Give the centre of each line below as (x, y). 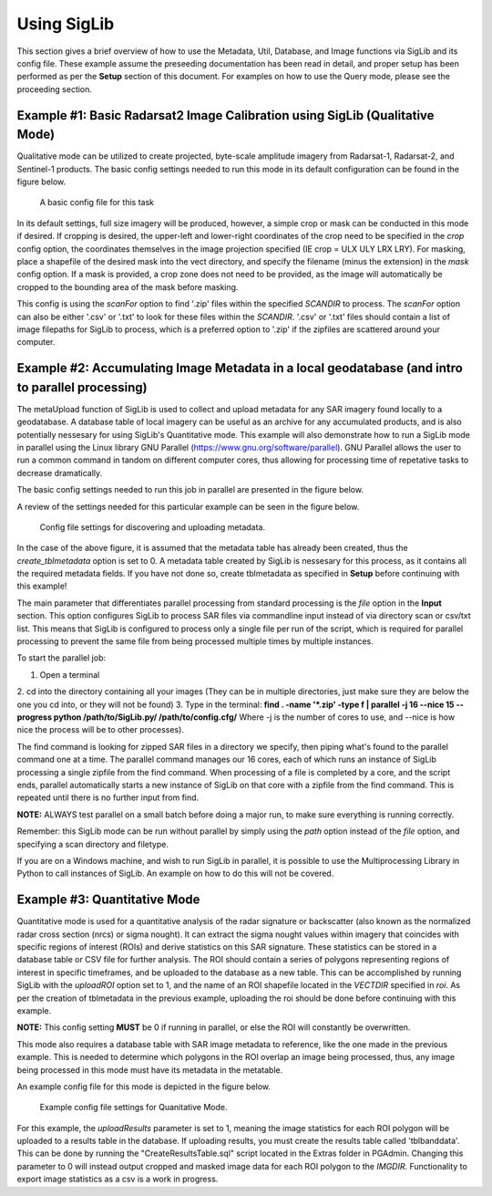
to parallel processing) (82, 387)
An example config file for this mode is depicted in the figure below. (144, 1087)
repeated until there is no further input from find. (108, 797)
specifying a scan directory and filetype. (92, 844)
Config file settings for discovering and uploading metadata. (153, 527)
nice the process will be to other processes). (100, 730)
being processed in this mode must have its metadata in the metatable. (150, 1070)
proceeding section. (55, 89)
